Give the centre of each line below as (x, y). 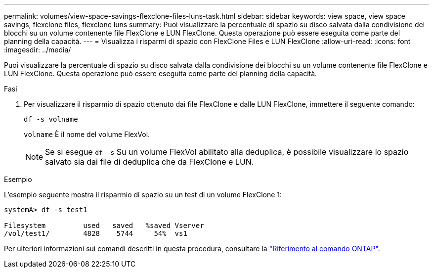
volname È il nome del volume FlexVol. (87, 134)
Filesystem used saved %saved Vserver (104, 226)
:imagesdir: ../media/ (38, 50)
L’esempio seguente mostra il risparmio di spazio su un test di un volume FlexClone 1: (143, 195)
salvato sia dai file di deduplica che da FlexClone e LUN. (150, 162)
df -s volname (51, 119)
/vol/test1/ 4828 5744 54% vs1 (96, 233)
